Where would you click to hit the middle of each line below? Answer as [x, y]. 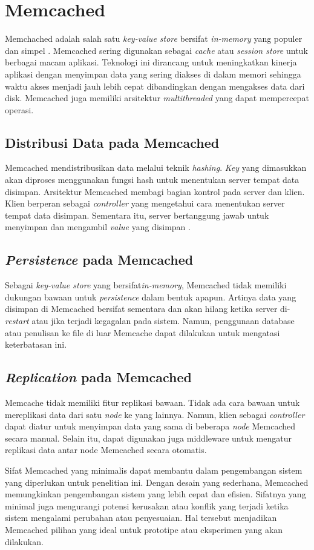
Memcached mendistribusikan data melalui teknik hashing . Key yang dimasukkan [156, 167]
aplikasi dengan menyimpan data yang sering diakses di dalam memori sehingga [153, 74]
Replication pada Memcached [99, 377]
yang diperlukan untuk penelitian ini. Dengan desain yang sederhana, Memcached [157, 482]
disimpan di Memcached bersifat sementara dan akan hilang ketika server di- [148, 309]
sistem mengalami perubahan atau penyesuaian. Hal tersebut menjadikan [141, 518]
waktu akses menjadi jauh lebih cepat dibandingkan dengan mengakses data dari [155, 86]
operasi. [19, 109]
